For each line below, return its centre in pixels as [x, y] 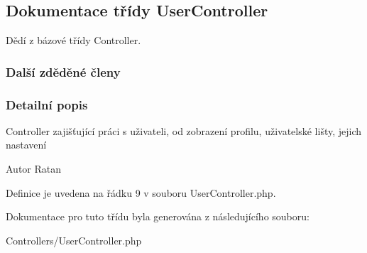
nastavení [26, 145]
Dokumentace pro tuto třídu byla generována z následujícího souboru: [158, 216]
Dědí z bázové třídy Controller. [73, 40]
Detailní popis [47, 104]
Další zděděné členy [63, 71]
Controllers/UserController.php [74, 240]
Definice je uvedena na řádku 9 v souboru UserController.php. [141, 192]
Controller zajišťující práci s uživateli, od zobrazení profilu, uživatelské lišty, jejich [184, 130]
